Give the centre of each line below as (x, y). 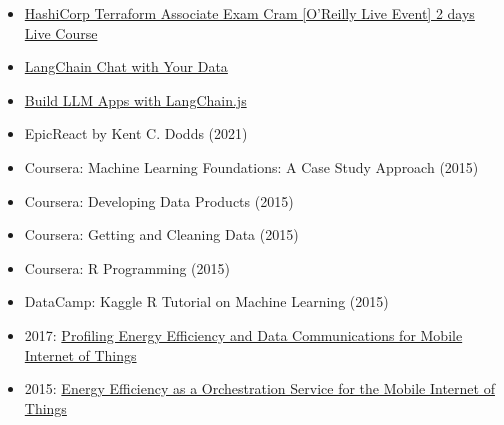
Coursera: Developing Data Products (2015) (159, 200)
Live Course (61, 32)
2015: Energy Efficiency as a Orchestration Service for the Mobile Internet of (259, 388)
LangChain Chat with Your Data (126, 66)
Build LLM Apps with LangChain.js (135, 99)
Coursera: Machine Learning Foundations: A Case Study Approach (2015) (251, 166)
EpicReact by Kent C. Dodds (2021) (136, 133)
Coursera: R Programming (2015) (127, 267)
